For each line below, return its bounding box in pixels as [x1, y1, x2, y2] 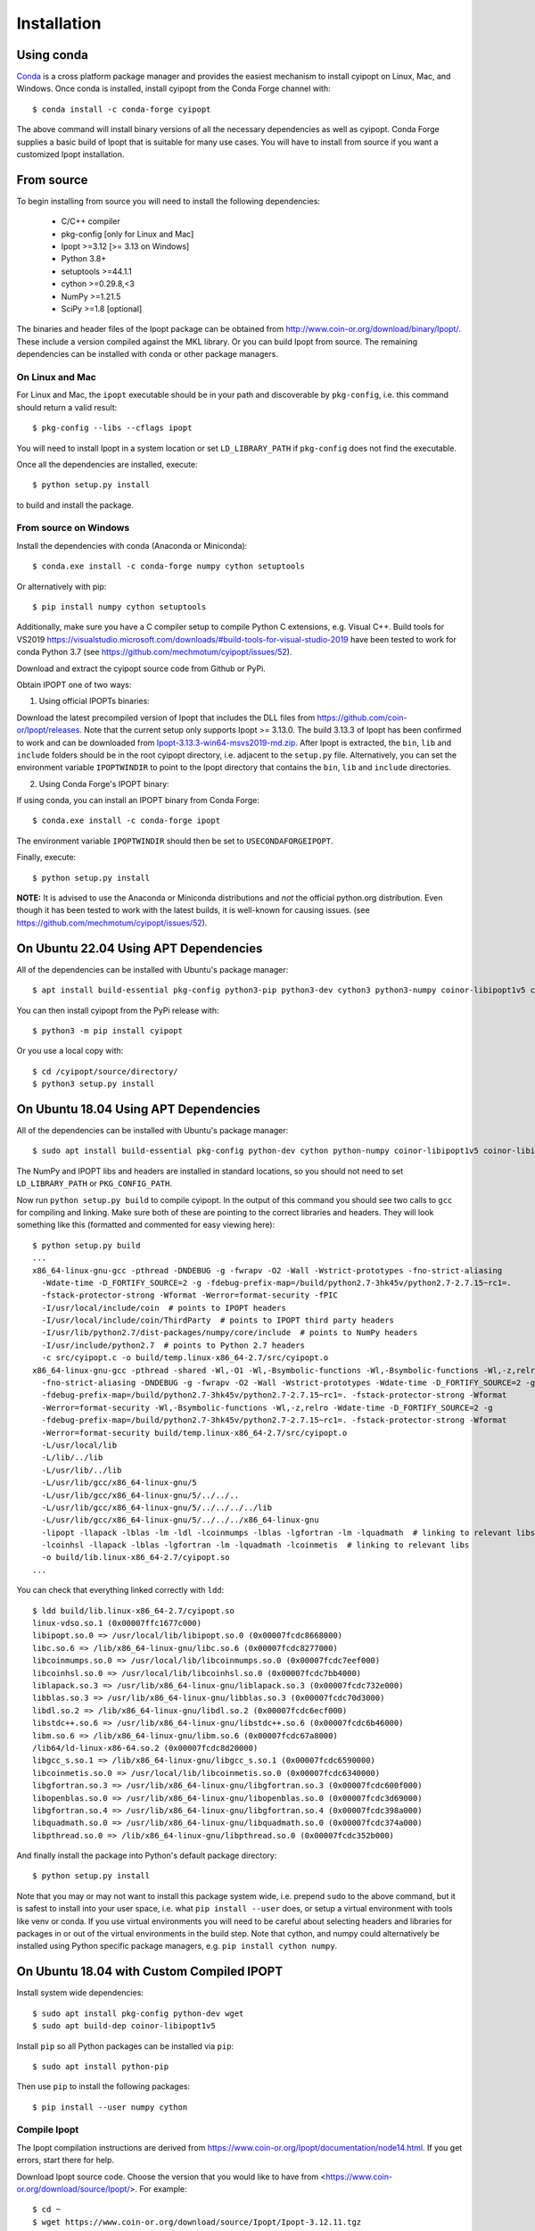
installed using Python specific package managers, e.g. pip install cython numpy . [16, 1941, 338, 1952]
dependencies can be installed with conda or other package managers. [16, 349, 278, 360]
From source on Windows [16, 522, 130, 535]
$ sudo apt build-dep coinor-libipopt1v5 [32, 2021, 216, 2031]
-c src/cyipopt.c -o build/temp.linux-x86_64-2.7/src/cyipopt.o [41, 1353, 329, 1363]
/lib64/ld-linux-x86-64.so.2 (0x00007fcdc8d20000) [32, 1743, 259, 1753]
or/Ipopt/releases [16, 725, 80, 735]
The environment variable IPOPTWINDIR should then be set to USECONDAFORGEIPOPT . [16, 835, 333, 846]
